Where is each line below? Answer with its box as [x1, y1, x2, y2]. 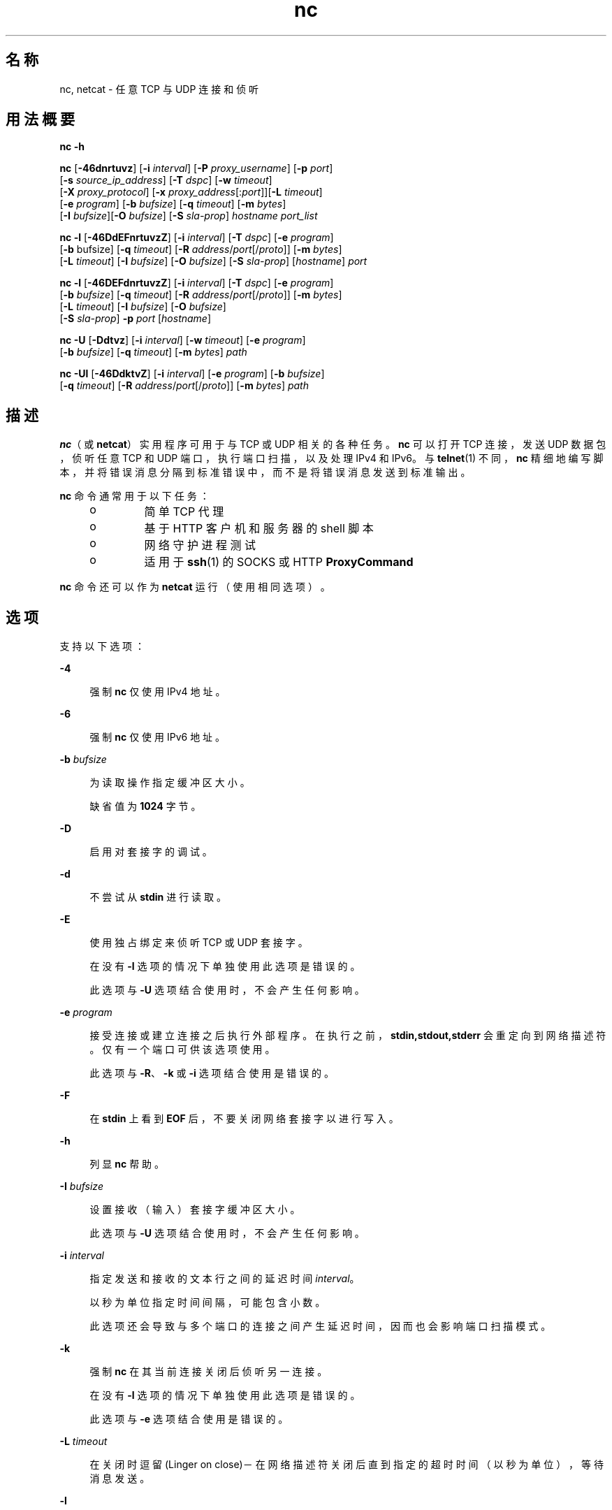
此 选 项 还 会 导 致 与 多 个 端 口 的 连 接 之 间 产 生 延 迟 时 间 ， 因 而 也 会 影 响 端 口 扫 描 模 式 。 [89, 1320, 551, 1333]
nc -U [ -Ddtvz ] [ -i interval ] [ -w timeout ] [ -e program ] [59, 334, 306, 347]
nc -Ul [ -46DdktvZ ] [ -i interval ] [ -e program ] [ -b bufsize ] [59, 368, 325, 380]
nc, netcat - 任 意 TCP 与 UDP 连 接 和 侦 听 [59, 82, 259, 95]
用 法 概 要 [6, 110, 75, 129]
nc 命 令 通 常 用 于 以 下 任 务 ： [59, 490, 210, 502]
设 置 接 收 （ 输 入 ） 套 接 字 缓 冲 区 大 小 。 [89, 1203, 300, 1216]
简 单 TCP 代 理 [144, 504, 224, 519]
